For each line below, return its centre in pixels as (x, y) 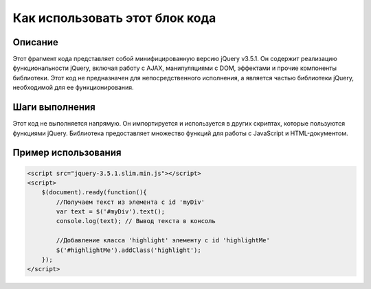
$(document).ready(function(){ (94, 193)
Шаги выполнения (54, 107)
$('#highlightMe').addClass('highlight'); (129, 250)
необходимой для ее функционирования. (73, 88)
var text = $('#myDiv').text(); (110, 212)
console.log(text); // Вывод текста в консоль (136, 221)
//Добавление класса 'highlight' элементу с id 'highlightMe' (163, 241)
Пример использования (67, 153)
